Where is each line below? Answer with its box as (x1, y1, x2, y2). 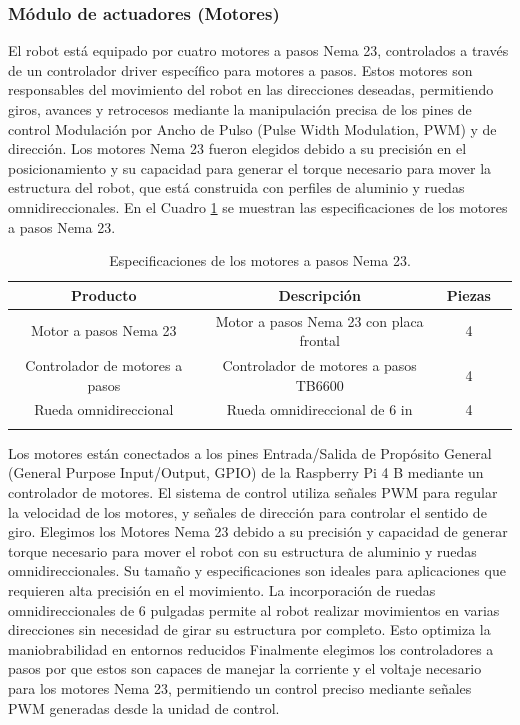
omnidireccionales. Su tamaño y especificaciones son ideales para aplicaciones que (8, 560, 506, 581)
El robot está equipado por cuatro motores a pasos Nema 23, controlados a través (8, 40, 509, 61)
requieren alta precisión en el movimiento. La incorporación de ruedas (8, 579, 436, 600)
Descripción (278, 284, 361, 305)
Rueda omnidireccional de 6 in (226, 399, 413, 420)
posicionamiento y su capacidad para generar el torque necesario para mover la (8, 157, 492, 178)
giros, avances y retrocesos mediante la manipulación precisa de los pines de (8, 99, 472, 119)
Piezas (446, 284, 491, 305)
